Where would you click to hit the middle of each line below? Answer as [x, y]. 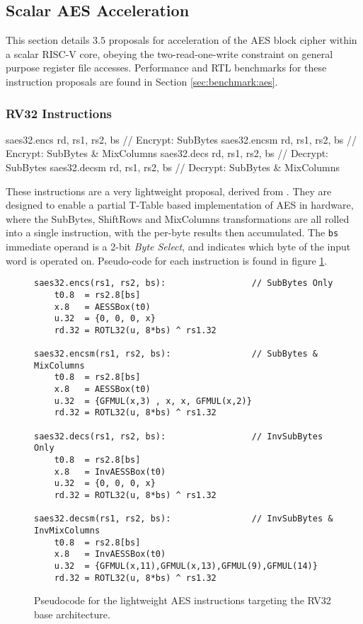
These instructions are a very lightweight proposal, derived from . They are [169, 191]
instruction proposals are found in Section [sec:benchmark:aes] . [142, 81]
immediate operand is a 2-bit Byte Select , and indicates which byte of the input [178, 247]
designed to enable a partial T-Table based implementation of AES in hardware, [180, 205]
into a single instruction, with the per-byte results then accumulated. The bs [172, 232]
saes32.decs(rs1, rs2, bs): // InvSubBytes [179, 436]
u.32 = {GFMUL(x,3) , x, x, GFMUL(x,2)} [153, 401]
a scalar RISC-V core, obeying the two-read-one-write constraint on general [169, 53]
